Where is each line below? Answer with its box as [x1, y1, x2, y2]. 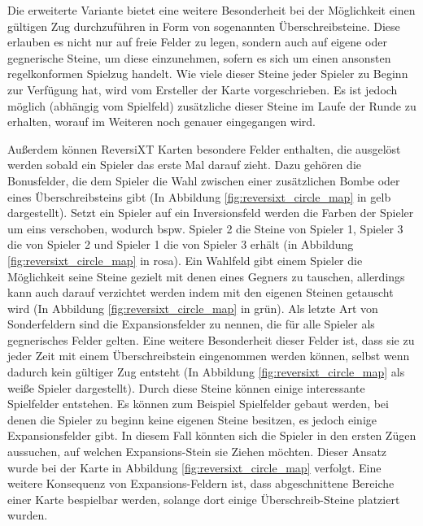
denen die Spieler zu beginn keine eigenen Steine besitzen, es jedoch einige [7, 411, 377, 428]
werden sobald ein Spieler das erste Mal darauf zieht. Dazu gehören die [7, 156, 362, 173]
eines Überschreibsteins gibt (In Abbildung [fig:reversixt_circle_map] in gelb [7, 188, 391, 205]
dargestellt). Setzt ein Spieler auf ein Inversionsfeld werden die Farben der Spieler [7, 204, 414, 221]
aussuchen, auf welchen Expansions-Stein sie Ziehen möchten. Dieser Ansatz [7, 443, 387, 460]
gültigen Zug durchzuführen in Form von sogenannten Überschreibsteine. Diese [7, 17, 400, 34]
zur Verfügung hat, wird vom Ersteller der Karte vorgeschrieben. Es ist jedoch [7, 80, 398, 98]
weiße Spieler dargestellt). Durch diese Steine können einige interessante [7, 379, 365, 396]
